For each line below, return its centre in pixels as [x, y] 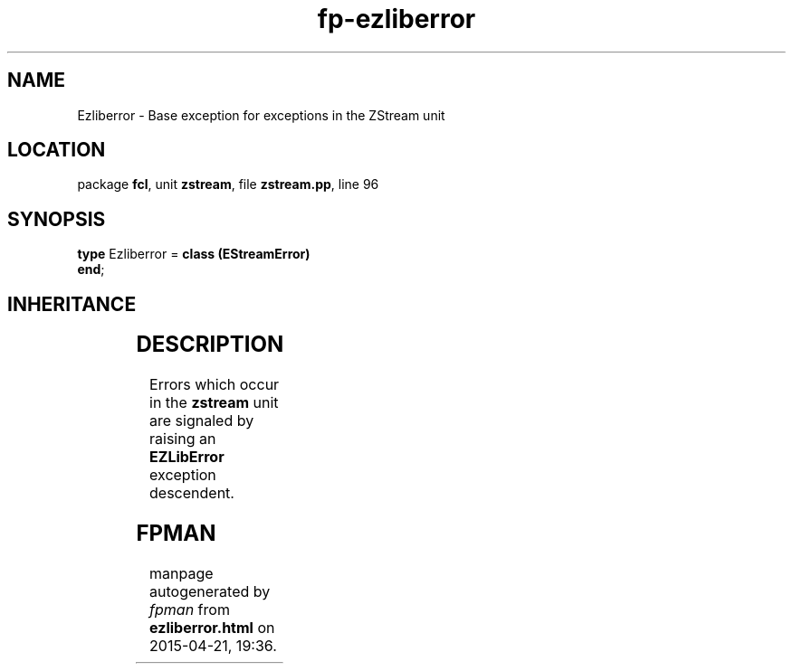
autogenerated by [210, 591]
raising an [183, 439]
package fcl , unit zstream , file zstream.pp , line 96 [228, 184]
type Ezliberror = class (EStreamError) [194, 254]
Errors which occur [215, 385]
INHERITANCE [72, 304]
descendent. [192, 493]
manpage [182, 573]
